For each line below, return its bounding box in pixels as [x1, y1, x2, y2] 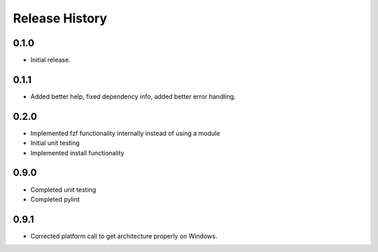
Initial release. [30, 56, 71, 64]
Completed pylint [30, 195, 80, 203]
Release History [13, 10, 108, 26]
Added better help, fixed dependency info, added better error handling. [30, 92, 236, 101]
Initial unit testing [30, 139, 80, 147]
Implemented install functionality [30, 148, 125, 157]
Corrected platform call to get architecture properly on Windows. [30, 232, 218, 240]
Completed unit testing [30, 185, 97, 194]
